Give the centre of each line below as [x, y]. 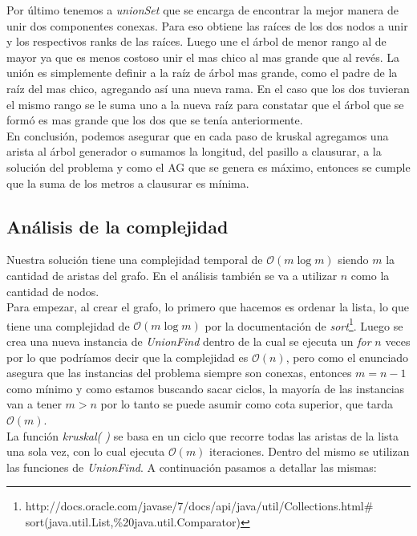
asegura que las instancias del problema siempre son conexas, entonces [179, 373]
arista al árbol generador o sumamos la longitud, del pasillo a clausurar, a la [194, 151]
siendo [353, 260]
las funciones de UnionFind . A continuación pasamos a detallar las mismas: [192, 467]
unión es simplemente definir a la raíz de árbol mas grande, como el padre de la [202, 73]
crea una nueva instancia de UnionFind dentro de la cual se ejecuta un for [189, 341]
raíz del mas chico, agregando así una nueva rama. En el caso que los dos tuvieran [208, 88]
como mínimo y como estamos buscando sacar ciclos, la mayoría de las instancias [206, 388]
